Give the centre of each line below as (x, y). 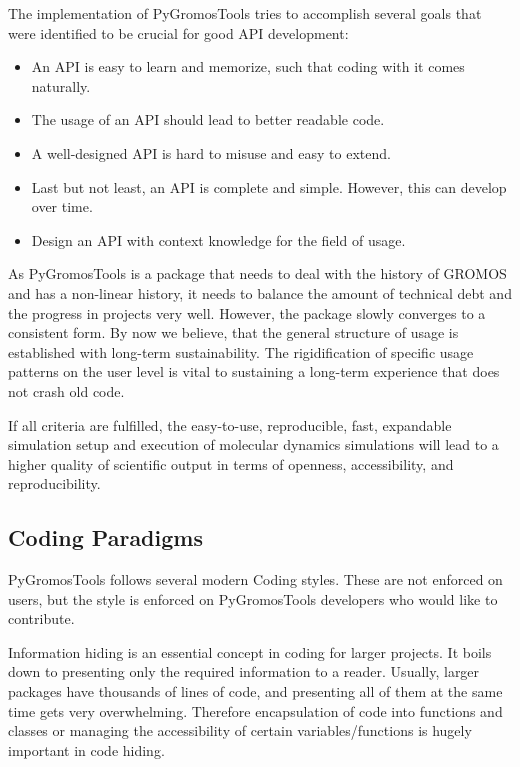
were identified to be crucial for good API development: (178, 32)
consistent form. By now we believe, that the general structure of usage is (233, 332)
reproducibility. (54, 483)
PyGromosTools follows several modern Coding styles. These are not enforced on (255, 579)
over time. (62, 206)
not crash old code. (66, 390)
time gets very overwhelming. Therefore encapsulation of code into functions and (255, 710)
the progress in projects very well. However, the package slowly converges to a (247, 312)
